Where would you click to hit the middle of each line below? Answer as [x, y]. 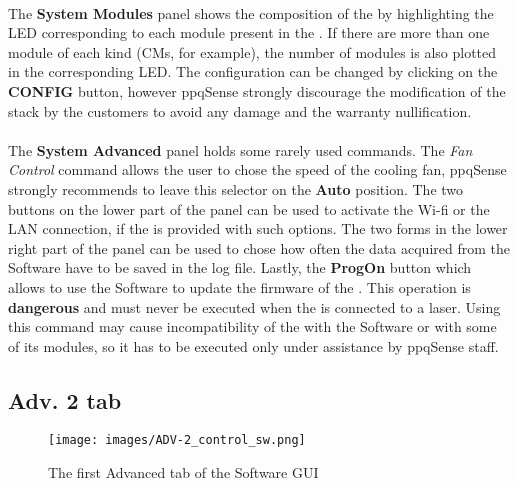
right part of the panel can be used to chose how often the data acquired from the [259, 247]
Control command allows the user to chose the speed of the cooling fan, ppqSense [257, 169]
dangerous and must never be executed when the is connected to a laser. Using [254, 306]
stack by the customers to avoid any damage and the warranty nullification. [240, 110]
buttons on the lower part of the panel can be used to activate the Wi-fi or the [249, 208]
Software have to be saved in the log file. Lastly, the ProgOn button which [240, 267]
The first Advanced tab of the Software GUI [183, 472]
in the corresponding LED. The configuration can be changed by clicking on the [253, 71]
